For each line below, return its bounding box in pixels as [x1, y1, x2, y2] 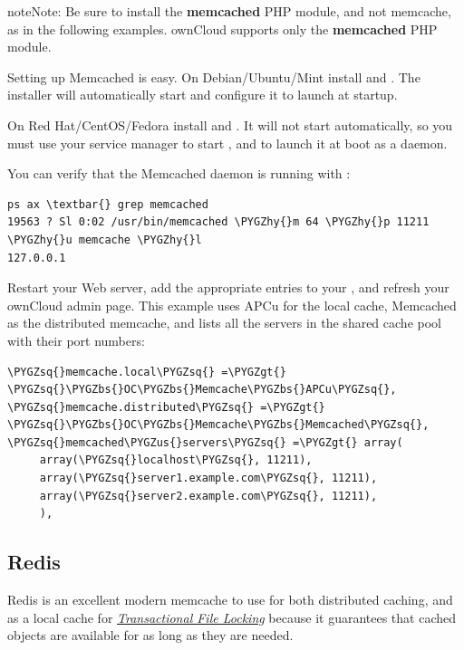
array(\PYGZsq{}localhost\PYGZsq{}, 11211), [39, 454, 313, 467]
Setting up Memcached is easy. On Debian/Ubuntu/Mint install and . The [7, 67, 420, 86]
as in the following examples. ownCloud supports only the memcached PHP [7, 19, 438, 38]
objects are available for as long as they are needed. [7, 626, 294, 645]
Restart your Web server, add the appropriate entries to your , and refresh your [7, 278, 449, 297]
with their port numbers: [7, 330, 145, 349]
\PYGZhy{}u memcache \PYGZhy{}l [7, 233, 202, 246]
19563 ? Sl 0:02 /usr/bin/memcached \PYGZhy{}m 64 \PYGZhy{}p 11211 [7, 215, 430, 229]
